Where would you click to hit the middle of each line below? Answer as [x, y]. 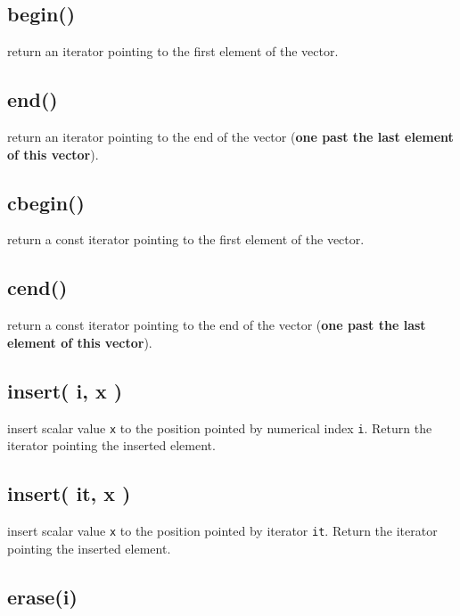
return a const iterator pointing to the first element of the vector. [186, 239]
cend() [37, 287]
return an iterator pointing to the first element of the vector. [173, 51]
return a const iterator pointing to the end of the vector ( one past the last [217, 325]
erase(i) [42, 596]
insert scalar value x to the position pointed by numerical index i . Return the [220, 427]
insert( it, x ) [69, 493]
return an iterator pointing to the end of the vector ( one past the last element [230, 136]
